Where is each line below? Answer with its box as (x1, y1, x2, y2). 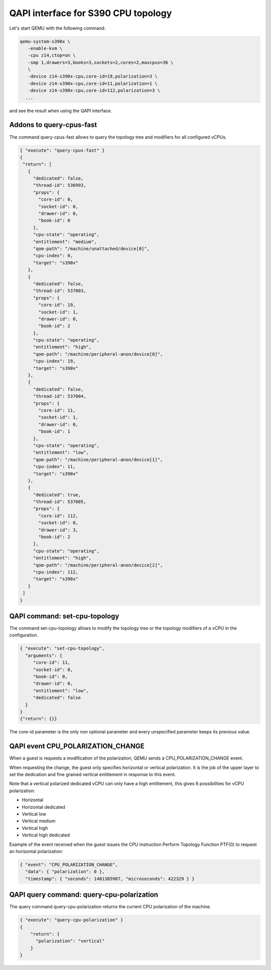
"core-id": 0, (38, 196, 73, 202)
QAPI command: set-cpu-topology (9, 612, 119, 620)
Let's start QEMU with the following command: (9, 25, 106, 31)
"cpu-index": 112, (33, 569, 79, 575)
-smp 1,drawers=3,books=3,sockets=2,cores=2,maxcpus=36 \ (28, 59, 174, 65)
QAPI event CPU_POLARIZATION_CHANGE (9, 742, 145, 750)
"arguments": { (25, 653, 63, 658)
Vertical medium (22, 818, 56, 824)
